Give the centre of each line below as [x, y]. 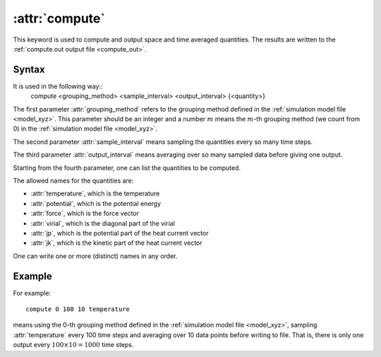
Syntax [29, 69]
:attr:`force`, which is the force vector [85, 213]
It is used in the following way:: [58, 86]
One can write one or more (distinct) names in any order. [95, 256]
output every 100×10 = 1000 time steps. [73, 345]
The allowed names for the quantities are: [73, 181]
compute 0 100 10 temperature [78, 309]
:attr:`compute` [59, 18]
